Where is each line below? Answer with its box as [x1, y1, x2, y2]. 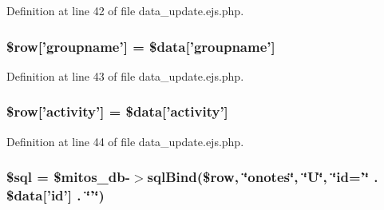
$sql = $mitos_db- [6, 167, 130, 187]
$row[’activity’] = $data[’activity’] [6, 101, 228, 121]
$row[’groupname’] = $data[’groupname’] [6, 36, 275, 56]
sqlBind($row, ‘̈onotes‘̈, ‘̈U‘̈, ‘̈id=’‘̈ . [147, 167, 378, 187]
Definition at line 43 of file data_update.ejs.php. [6, 67, 244, 84]
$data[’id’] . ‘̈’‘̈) [6, 185, 105, 205]
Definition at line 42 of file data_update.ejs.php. [6, 2, 244, 18]
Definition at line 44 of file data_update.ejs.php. [6, 133, 244, 149]
